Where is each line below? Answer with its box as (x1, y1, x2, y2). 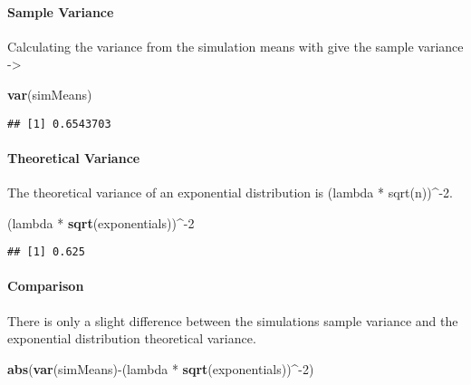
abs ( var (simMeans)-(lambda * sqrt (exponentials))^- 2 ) (7, 359, 314, 378)
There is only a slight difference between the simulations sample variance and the (7, 311, 458, 330)
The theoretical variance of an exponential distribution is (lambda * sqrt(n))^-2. (7, 183, 453, 202)
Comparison (7, 276, 84, 295)
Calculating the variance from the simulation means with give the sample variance (7, 36, 464, 55)
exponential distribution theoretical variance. (7, 329, 256, 348)
